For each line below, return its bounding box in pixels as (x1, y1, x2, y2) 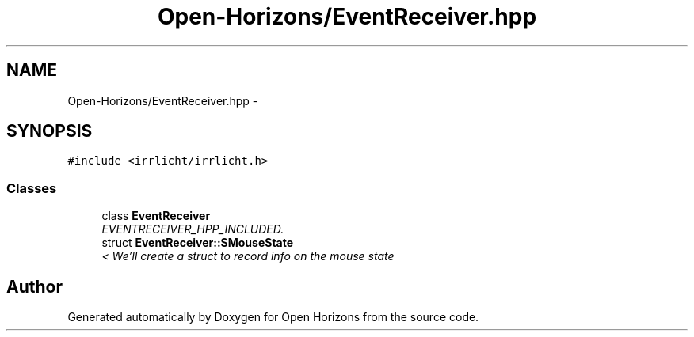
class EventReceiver (101, 209, 211, 223)
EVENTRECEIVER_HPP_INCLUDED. (101, 222, 284, 237)
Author (6, 276, 63, 297)
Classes (6, 180, 57, 196)
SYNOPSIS (6, 121, 93, 142)
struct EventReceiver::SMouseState (101, 236, 294, 250)
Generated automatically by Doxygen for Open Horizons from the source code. (67, 310, 479, 324)
